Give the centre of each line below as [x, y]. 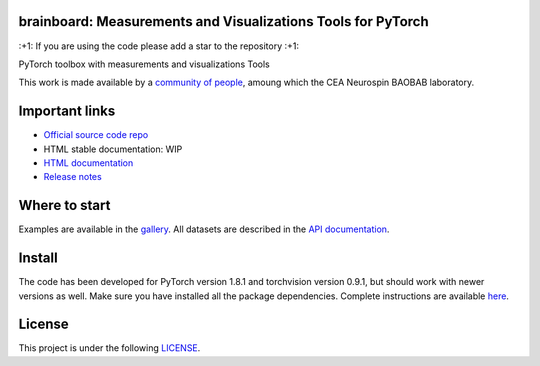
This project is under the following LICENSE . [109, 348]
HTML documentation [88, 162]
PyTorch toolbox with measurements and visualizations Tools [144, 64]
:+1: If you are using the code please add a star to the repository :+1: [159, 46]
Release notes [72, 177]
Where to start [64, 205]
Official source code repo [96, 135]
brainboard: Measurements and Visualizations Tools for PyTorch [223, 21]
